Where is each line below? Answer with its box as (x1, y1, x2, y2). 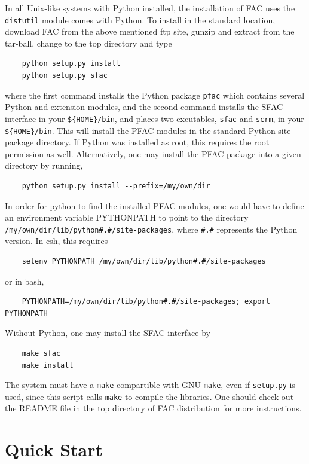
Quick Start (5, 437, 103, 462)
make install (22, 361, 74, 370)
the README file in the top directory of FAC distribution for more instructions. (5, 402, 302, 414)
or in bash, (5, 274, 44, 287)
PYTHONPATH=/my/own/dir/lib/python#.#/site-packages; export (22, 297, 270, 306)
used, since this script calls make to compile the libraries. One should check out (5, 390, 294, 402)
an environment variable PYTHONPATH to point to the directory (5, 211, 249, 224)
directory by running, (5, 159, 83, 172)
